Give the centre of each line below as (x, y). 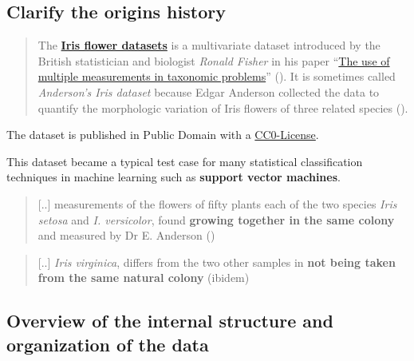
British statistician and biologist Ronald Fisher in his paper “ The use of (214, 60)
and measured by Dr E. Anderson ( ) (126, 235)
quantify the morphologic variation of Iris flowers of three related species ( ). (223, 107)
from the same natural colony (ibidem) (144, 278)
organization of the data (108, 344)
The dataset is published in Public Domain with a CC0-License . (163, 135)
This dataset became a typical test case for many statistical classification (185, 161)
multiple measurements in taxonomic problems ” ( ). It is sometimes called (217, 76)
